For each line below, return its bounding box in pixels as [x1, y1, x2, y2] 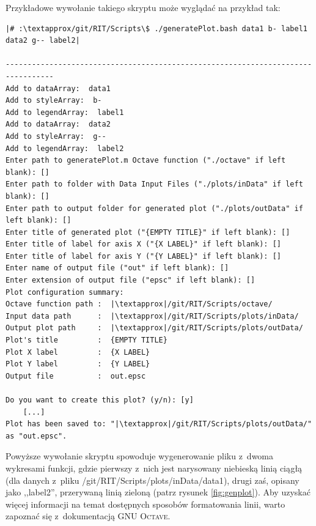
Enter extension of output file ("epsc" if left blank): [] [6, 276, 255, 285]
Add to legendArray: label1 [6, 108, 124, 117]
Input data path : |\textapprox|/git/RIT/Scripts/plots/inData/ [6, 311, 299, 320]
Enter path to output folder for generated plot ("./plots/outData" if [6, 204, 303, 213]
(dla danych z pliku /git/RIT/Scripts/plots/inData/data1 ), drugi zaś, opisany [6, 473, 299, 486]
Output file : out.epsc [6, 371, 146, 380]
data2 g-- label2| [6, 36, 80, 45]
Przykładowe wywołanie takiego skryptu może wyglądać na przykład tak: [6, 1, 281, 13]
